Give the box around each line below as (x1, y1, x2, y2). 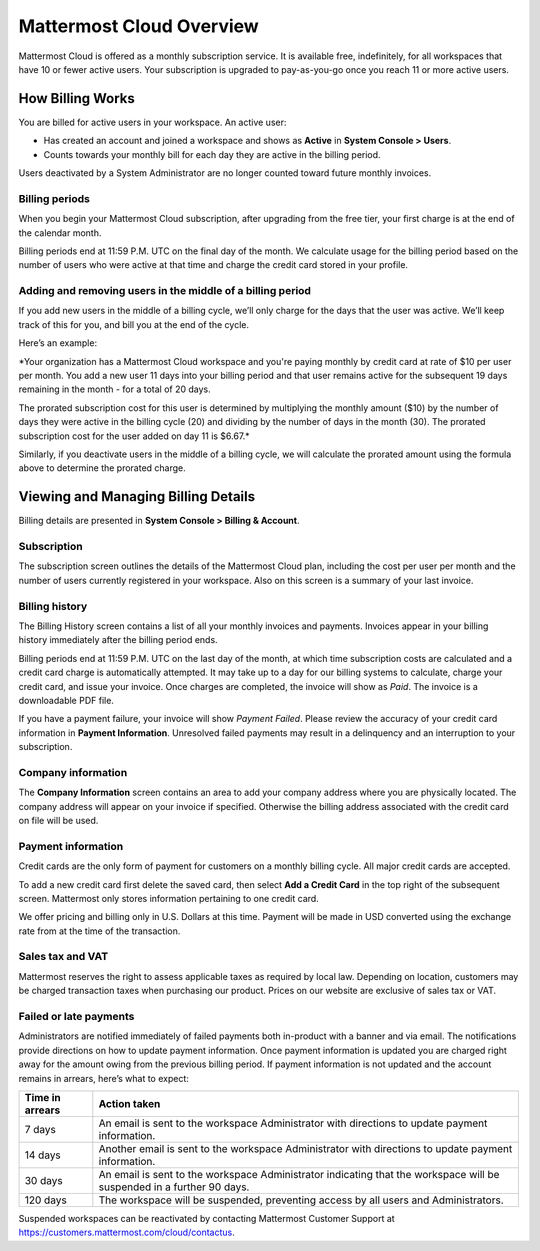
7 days (24, 1122, 57, 1136)
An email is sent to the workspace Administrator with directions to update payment (98, 1116, 488, 1130)
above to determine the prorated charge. (18, 462, 187, 474)
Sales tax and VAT (18, 950, 109, 964)
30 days (24, 1173, 64, 1187)
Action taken (98, 1096, 161, 1110)
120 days (24, 1193, 67, 1207)
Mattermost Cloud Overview (18, 15, 259, 37)
